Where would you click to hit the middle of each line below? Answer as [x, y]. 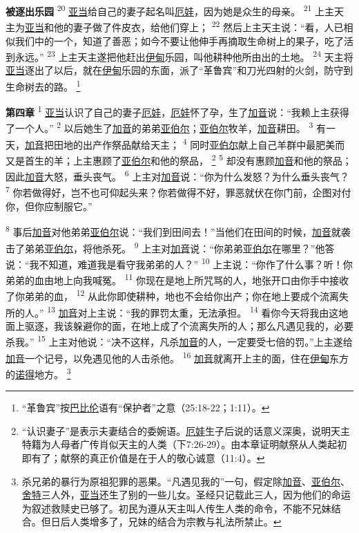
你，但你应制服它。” [49, 206]
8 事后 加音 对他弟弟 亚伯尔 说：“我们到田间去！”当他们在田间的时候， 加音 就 [173, 231]
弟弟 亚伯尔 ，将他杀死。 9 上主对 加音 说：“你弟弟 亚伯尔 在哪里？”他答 [179, 247]
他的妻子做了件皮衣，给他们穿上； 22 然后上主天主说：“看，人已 [198, 26]
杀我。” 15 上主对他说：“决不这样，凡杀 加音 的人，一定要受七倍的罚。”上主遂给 [179, 341]
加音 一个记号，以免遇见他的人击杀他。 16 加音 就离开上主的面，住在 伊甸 [168, 357]
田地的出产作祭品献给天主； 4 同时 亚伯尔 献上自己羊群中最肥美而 [199, 143]
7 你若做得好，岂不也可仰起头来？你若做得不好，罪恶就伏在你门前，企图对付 [178, 191]
